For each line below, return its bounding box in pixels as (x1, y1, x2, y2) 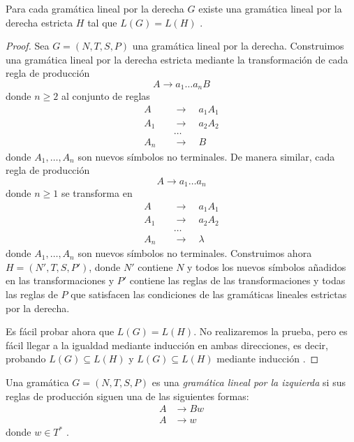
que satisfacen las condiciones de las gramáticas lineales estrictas (71, 287, 347, 301)
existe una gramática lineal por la (198, 1, 342, 15)
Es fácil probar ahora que (6, 324, 115, 339)
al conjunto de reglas (61, 89, 150, 103)
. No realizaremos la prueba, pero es (193, 324, 348, 339)
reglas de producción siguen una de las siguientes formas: (6, 388, 249, 403)
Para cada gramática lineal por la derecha (6, 1, 184, 15)
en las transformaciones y (6, 273, 115, 288)
